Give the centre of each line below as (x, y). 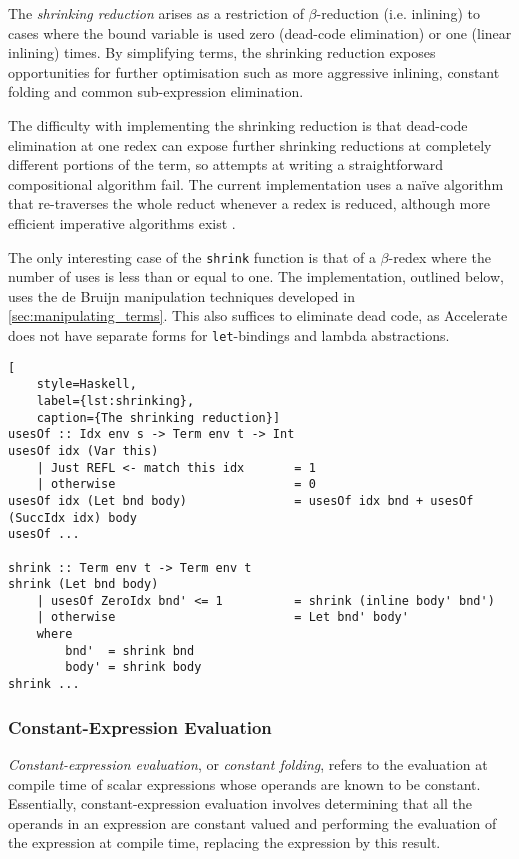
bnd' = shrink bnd (130, 650)
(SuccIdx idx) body (72, 517)
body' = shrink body (133, 667)
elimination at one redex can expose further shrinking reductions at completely (250, 144)
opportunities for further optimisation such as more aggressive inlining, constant (254, 71)
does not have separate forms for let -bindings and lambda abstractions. (229, 334)
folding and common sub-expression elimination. (156, 91)
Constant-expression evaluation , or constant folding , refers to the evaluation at (248, 763)
